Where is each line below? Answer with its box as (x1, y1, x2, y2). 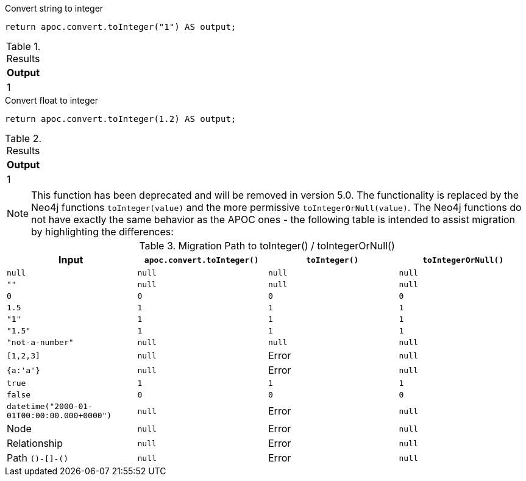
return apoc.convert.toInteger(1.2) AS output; (5, 114, 236, 124)
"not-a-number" (7, 338, 74, 347)
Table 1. (5, 40, 41, 52)
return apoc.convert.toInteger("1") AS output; (5, 22, 236, 32)
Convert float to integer (5, 95, 98, 105)
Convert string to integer (5, 3, 104, 13)
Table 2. (5, 132, 42, 144)
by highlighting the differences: (31, 226, 174, 238)
